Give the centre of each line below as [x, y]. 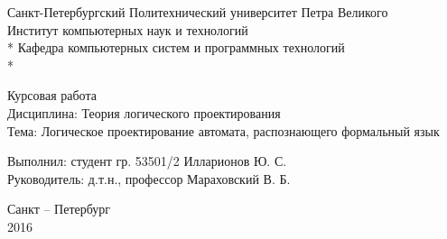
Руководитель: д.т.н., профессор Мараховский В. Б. [149, 178]
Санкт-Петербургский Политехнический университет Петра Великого [198, 12]
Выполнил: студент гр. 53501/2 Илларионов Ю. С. [147, 161]
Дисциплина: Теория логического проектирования [144, 112]
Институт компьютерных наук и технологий [128, 29]
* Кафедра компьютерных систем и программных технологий [176, 47]
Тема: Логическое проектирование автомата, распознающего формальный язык [223, 130]
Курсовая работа [52, 95]
